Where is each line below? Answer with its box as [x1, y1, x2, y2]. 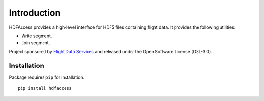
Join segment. [21, 40, 50, 46]
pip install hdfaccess [18, 85, 72, 91]
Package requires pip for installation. [9, 74, 85, 80]
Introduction [9, 7, 61, 18]
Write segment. [21, 33, 52, 39]
